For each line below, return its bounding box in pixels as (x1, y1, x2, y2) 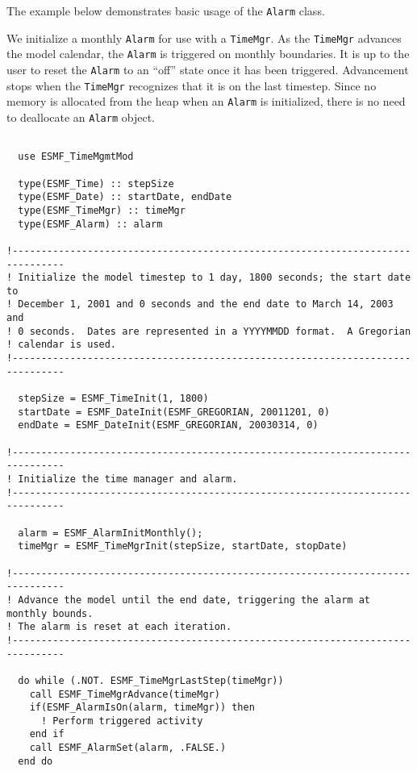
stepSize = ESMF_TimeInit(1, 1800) (18, 393, 209, 405)
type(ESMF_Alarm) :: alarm (18, 218, 163, 230)
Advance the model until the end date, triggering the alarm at (18, 594, 371, 606)
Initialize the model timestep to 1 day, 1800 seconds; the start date (18, 272, 411, 284)
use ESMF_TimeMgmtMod (18, 151, 134, 163)
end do (18, 755, 53, 767)
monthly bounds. (6, 607, 94, 619)
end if (29, 728, 65, 740)
